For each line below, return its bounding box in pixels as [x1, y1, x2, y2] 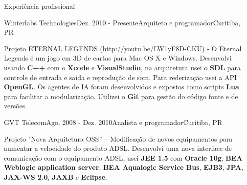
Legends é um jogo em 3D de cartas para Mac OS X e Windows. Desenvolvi [4, 53, 232, 63]
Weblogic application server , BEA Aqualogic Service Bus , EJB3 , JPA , [4, 162, 244, 172]
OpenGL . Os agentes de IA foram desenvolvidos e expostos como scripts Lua [4, 82, 239, 92]
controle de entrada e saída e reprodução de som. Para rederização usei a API [4, 72, 237, 82]
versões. [4, 101, 27, 111]
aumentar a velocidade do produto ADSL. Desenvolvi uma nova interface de [4, 143, 232, 153]
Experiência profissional [4, 1, 75, 11]
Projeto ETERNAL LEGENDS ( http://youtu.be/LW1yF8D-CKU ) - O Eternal [4, 43, 242, 53]
